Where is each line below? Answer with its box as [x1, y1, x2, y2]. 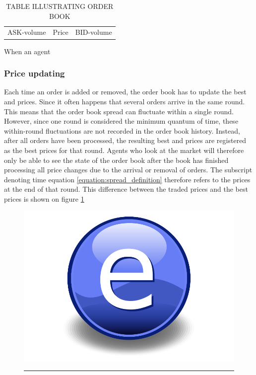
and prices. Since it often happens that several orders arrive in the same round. [4, 96, 245, 106]
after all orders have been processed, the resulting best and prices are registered [4, 135, 247, 146]
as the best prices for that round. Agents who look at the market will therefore [4, 145, 244, 155]
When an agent [4, 46, 51, 56]
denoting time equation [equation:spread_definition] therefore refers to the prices [4, 174, 251, 184]
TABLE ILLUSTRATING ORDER [6, 1, 114, 11]
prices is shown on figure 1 [4, 193, 84, 204]
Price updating [4, 67, 65, 79]
